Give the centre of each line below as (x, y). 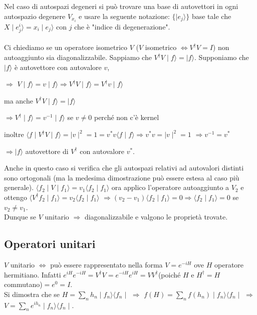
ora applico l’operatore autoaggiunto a (170, 187)
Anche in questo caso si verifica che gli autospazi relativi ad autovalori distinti (124, 168)
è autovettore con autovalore (58, 67)
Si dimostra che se (32, 294)
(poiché (169, 274)
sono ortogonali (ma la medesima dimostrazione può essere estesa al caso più (122, 177)
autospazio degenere (35, 16)
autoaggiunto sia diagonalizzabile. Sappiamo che (78, 57)
